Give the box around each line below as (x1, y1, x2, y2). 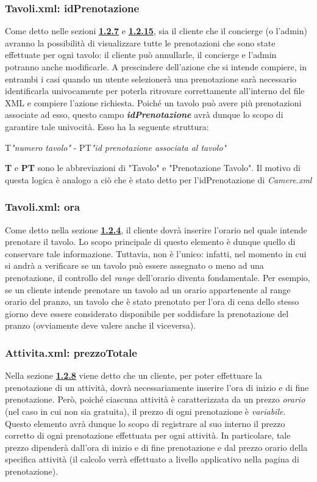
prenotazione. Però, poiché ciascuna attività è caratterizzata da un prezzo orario (5, 393, 305, 406)
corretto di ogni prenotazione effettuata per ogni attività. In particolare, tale (5, 429, 291, 442)
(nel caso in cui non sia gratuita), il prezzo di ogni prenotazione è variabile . (5, 404, 286, 417)
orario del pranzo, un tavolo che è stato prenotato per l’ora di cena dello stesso (5, 295, 299, 308)
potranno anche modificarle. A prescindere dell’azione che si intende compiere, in (5, 60, 307, 73)
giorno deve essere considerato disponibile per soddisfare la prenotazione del (5, 307, 289, 320)
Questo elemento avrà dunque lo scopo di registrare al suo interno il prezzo (5, 417, 285, 429)
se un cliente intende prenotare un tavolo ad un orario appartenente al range (5, 283, 291, 296)
